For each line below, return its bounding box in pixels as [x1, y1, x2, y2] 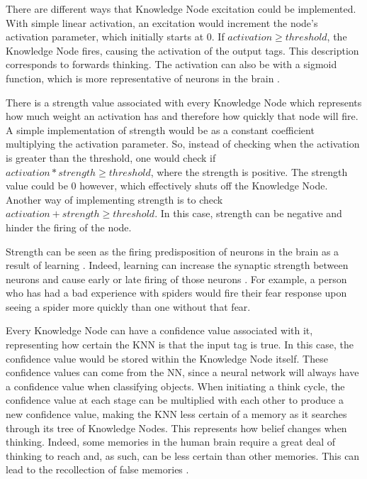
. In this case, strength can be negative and [154, 206, 342, 221]
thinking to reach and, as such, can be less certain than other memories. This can [6, 448, 360, 463]
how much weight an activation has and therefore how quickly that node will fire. [6, 109, 358, 123]
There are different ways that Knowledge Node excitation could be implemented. [6, 1, 356, 16]
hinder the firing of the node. [6, 219, 132, 234]
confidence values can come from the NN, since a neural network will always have [6, 365, 359, 380]
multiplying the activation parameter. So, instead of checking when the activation [6, 136, 360, 151]
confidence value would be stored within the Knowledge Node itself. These [6, 351, 328, 365]
